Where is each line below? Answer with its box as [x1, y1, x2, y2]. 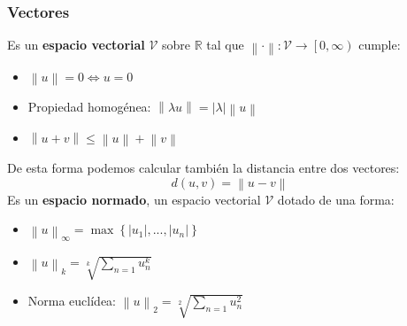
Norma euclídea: [27, 291, 117, 310]
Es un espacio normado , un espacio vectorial [7, 190, 261, 208]
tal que [206, 35, 244, 54]
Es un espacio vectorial [7, 35, 145, 54]
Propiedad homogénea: [27, 97, 151, 116]
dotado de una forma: [277, 190, 395, 208]
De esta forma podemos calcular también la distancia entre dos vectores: [7, 158, 400, 176]
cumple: [358, 35, 401, 54]
